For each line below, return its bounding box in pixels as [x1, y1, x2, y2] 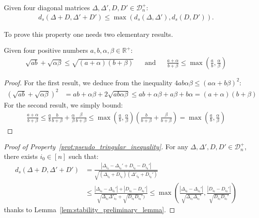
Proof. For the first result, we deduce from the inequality [4, 77, 173, 87]
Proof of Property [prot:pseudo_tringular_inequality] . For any [4, 141, 188, 152]
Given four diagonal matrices [4, 2, 90, 12]
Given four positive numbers [4, 45, 88, 55]
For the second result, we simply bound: [4, 99, 123, 109]
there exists [4, 151, 38, 161]
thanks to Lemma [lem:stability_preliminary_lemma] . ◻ [4, 204, 175, 215]
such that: [68, 151, 98, 161]
